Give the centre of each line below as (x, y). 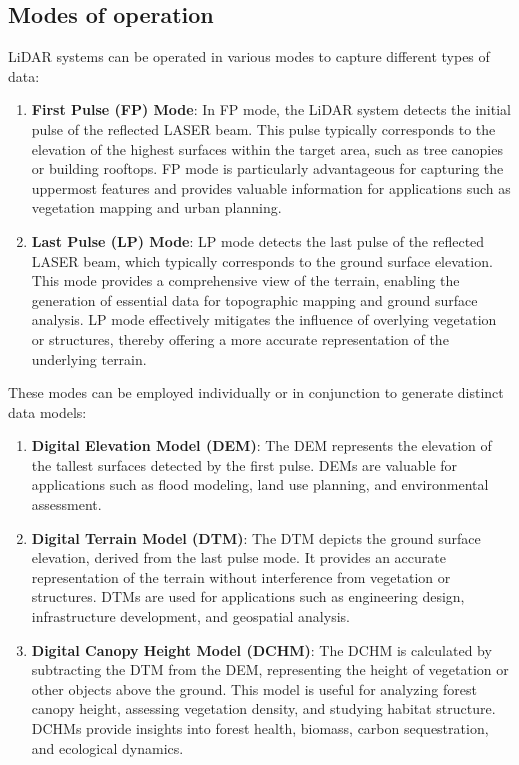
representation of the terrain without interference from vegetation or (241, 576)
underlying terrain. (89, 358)
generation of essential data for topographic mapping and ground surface (254, 299)
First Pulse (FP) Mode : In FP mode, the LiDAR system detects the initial (271, 109)
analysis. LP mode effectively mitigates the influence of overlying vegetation (264, 319)
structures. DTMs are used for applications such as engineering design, (248, 596)
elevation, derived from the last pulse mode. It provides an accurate (238, 557)
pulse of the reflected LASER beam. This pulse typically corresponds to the (263, 128)
